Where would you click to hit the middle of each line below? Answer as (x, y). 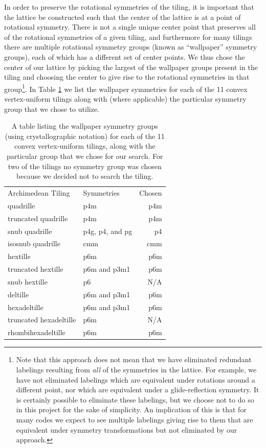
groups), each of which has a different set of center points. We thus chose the (125, 56)
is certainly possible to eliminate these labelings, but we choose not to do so (135, 399)
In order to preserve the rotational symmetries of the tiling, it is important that (129, 7)
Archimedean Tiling (39, 193)
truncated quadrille (38, 218)
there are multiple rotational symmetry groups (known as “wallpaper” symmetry (131, 47)
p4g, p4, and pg (108, 231)
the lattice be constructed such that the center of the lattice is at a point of (123, 17)
